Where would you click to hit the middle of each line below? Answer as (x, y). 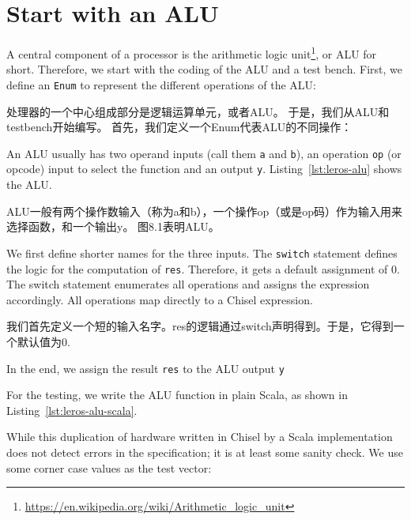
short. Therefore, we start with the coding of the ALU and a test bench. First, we (204, 69)
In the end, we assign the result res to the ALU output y (145, 368)
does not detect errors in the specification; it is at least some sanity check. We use (205, 452)
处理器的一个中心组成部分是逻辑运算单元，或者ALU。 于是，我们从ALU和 (198, 111)
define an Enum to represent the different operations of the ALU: (161, 84)
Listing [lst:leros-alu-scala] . (72, 410)
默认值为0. (43, 341)
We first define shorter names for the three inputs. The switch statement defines (202, 252)
